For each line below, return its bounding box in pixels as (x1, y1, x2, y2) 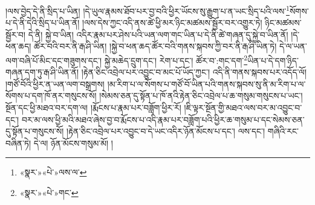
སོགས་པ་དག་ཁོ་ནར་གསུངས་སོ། (5, 89, 97, 102)
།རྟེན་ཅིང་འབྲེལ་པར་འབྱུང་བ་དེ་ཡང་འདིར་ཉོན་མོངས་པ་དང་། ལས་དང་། (66, 125, 265, 137)
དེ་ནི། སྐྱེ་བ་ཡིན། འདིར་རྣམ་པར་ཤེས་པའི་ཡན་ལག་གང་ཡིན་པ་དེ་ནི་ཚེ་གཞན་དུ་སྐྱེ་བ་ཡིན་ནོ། (28, 28, 288, 40)
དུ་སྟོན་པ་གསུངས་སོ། (5, 125, 64, 137)
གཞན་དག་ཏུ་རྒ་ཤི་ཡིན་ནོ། (5, 66, 79, 78)
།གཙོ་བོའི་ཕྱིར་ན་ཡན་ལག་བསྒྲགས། (5, 77, 105, 90)
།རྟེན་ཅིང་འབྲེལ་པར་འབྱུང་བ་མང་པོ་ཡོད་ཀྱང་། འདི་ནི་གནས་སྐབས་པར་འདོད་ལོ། (81, 66, 307, 78)
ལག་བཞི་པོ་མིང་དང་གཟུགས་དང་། (5, 54, 102, 66)
